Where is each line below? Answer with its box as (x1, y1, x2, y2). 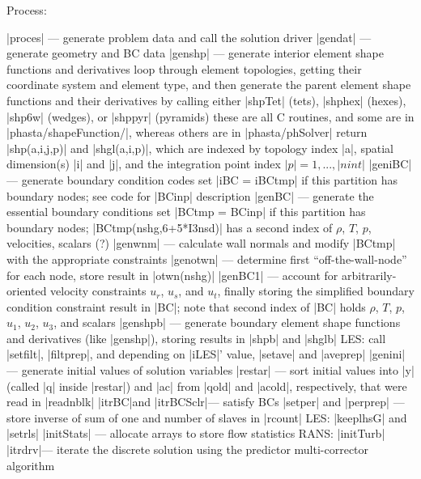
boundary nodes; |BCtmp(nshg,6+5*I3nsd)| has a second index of (6, 218, 333, 235)
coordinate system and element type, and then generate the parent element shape (6, 76, 411, 93)
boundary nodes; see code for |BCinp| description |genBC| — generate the (6, 187, 374, 204)
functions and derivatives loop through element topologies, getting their (6, 60, 362, 77)
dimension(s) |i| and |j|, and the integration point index (6, 155, 281, 172)
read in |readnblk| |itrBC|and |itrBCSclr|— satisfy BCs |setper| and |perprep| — (6, 393, 405, 410)
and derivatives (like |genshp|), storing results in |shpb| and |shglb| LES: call (6, 329, 386, 346)
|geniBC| (368, 155, 412, 172)
